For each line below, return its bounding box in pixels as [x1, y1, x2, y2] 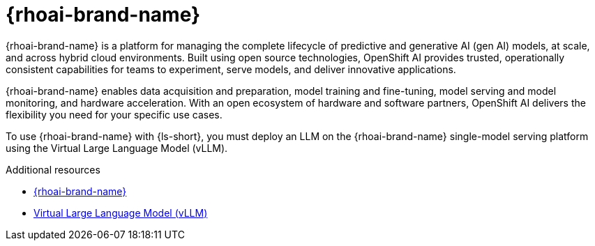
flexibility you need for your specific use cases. [6, 108, 223, 121]
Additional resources [6, 163, 100, 176]
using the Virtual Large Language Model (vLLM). [6, 141, 228, 154]
